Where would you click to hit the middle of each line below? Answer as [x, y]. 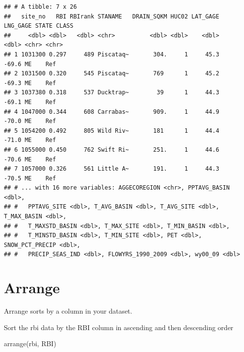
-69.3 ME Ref [30, 83]
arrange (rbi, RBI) [30, 343]
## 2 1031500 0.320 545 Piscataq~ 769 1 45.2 [112, 74]
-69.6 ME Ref [30, 64]
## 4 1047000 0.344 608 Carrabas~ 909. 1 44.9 [112, 112]
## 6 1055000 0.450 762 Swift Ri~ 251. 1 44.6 [112, 150]
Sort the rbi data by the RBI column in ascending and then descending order [119, 327]
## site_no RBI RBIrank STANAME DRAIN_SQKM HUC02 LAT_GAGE [112, 16]
